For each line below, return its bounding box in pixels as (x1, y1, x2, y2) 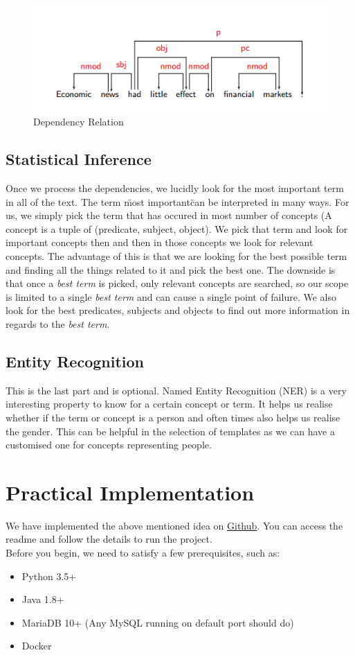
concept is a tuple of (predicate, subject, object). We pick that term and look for (6, 221, 348, 236)
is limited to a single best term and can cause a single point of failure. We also (6, 289, 336, 304)
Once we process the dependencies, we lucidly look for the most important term (6, 181, 344, 195)
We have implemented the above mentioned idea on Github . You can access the (6, 518, 343, 532)
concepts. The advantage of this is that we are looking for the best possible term (6, 248, 347, 263)
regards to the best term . (6, 316, 110, 331)
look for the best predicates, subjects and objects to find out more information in (6, 303, 350, 317)
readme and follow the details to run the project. (6, 532, 212, 546)
